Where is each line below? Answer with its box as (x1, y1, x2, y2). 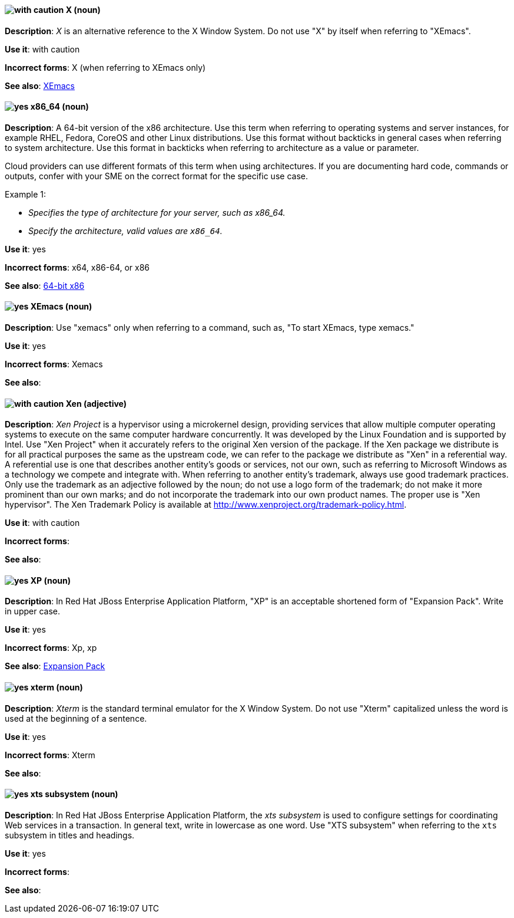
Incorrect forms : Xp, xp (5, 643, 97, 653)
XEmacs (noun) (30, 301, 92, 312)
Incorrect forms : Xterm (5, 749, 95, 760)
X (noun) (65, 5, 101, 15)
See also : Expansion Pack (5, 661, 105, 672)
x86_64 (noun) (30, 101, 89, 112)
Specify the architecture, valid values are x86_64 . (28, 225, 223, 236)
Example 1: (5, 189, 46, 199)
